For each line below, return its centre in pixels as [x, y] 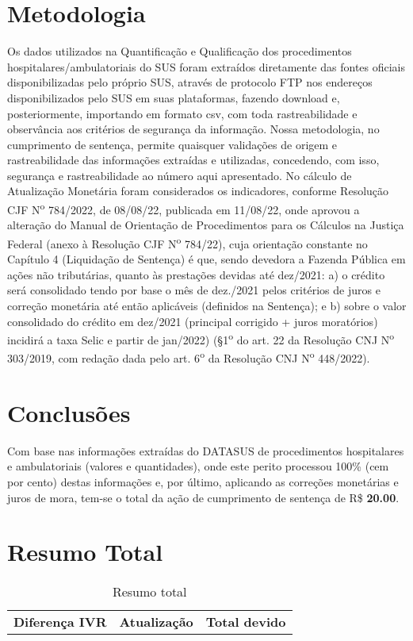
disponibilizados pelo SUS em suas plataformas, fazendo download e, [174, 97]
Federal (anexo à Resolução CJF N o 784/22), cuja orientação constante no [187, 242]
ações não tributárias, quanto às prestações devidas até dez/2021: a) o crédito [196, 274]
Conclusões [69, 412]
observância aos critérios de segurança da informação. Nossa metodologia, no [193, 129]
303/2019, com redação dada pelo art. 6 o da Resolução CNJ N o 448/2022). [189, 357]
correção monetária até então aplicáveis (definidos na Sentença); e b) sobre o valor [207, 305]
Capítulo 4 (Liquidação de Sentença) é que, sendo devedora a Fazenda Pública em [206, 259]
